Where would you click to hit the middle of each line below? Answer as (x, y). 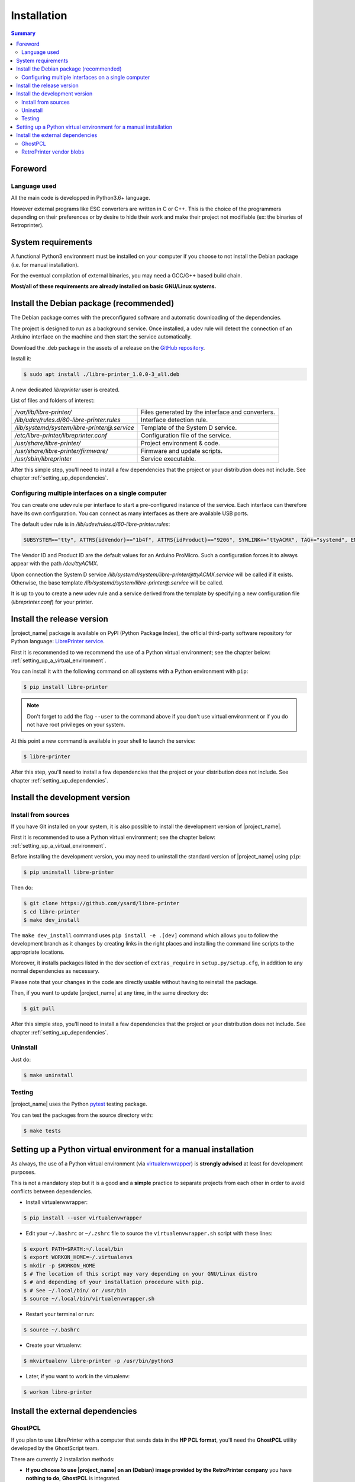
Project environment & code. (180, 443)
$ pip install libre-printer (66, 687)
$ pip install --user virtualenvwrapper (83, 1218)
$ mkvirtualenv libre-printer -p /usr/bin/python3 (99, 1361)
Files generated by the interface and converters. (208, 412)
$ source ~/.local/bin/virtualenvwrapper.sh (89, 1299)
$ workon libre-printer (58, 1392)
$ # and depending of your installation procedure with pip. (114, 1282)
